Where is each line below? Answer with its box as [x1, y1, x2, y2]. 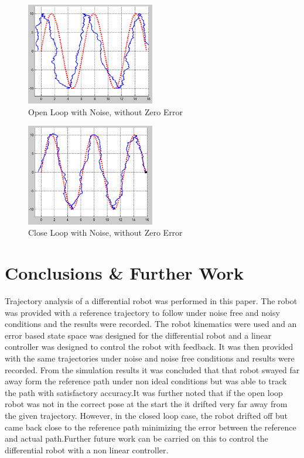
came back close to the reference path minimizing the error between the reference [5, 421, 296, 433]
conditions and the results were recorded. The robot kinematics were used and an [5, 318, 297, 330]
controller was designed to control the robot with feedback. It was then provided [5, 340, 293, 353]
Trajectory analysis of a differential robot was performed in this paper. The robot [5, 295, 298, 307]
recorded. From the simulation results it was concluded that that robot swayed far [5, 363, 300, 376]
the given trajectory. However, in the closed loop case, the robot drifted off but [5, 409, 288, 421]
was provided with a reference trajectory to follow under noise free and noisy [5, 306, 280, 318]
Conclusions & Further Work [5, 261, 244, 285]
